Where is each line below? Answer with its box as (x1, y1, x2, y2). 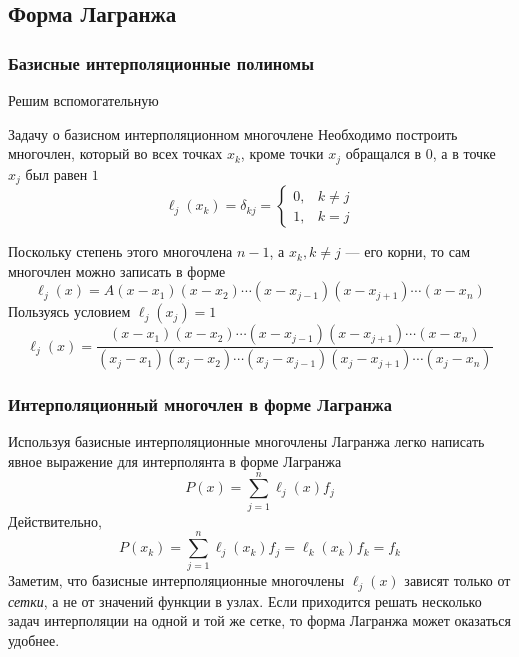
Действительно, (8, 510, 102, 531)
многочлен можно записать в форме (8, 260, 226, 281)
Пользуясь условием (8, 301, 131, 322)
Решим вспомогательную (8, 90, 159, 110)
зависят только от (404, 570, 511, 591)
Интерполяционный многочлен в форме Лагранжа (8, 392, 392, 417)
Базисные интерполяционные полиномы (8, 50, 315, 75)
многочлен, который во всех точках (8, 143, 223, 164)
